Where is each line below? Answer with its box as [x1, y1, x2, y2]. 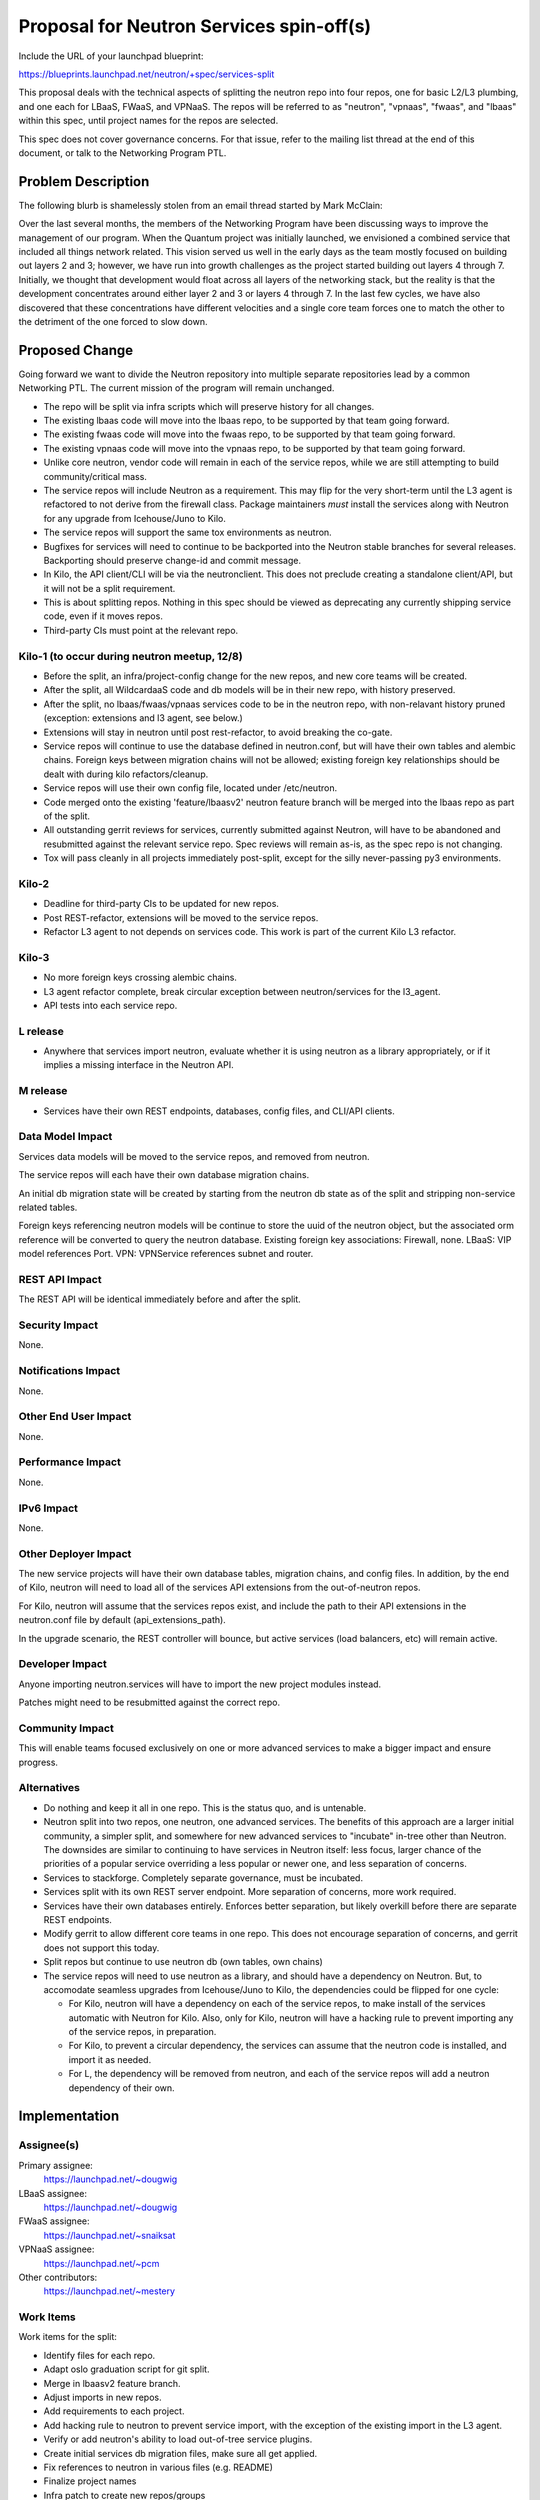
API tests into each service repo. [43, 999, 178, 1011]
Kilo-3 [18, 950, 50, 964]
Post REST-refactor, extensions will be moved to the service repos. [43, 911, 319, 924]
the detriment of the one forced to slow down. [18, 315, 208, 327]
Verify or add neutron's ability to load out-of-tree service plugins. [43, 2433, 313, 2445]
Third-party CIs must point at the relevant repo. [43, 624, 239, 636]
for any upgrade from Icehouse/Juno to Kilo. [43, 512, 227, 524]
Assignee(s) [18, 2138, 80, 2152]
